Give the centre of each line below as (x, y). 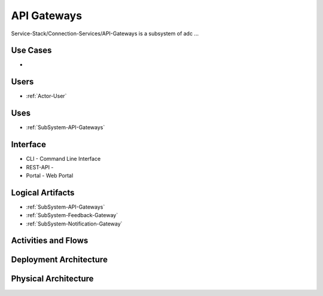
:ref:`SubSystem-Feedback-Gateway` (72, 215)
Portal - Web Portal (50, 175)
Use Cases (31, 51)
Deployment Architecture (59, 260)
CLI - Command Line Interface (63, 159)
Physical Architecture (52, 279)
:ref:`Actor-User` (46, 96)
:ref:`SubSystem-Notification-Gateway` (74, 224)
